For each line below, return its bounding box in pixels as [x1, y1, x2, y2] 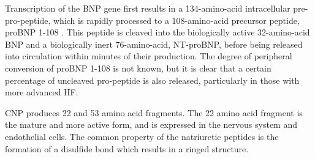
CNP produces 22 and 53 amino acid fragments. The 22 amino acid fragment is [5, 106, 303, 119]
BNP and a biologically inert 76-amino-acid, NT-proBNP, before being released [5, 37, 303, 50]
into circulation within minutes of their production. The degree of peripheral [5, 50, 292, 62]
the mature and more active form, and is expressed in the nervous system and [5, 118, 298, 131]
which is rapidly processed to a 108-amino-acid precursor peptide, [53, 13, 300, 26]
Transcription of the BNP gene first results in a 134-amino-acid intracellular [5, 2, 290, 14]
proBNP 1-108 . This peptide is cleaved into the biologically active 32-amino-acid [5, 26, 310, 39]
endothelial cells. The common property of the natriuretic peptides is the [5, 130, 279, 142]
